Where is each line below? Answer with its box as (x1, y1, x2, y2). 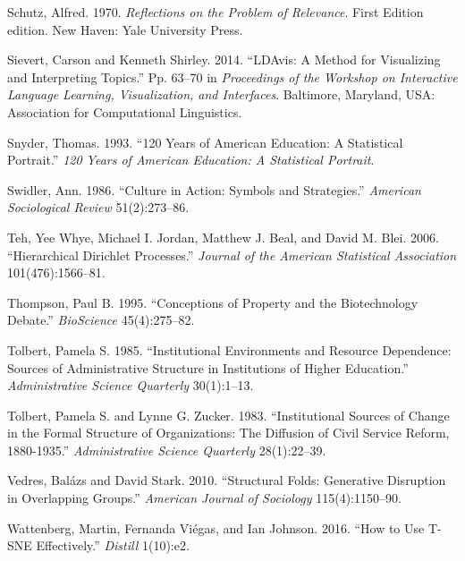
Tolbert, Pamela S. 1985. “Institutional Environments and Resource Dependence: (7, 340, 452, 359)
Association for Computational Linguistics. (7, 102, 242, 121)
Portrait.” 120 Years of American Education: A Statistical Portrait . (7, 150, 375, 169)
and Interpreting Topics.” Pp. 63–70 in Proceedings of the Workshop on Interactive (7, 67, 458, 86)
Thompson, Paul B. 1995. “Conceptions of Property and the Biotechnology (7, 293, 418, 311)
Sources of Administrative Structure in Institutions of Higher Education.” (7, 358, 409, 377)
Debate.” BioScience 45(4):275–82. (7, 310, 195, 329)
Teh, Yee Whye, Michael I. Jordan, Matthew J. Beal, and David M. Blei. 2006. (7, 227, 439, 246)
